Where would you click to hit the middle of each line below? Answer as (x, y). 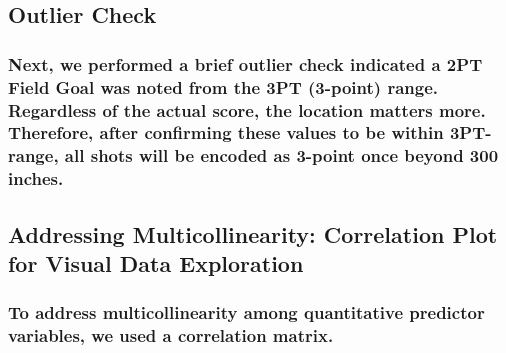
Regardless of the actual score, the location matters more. (247, 109)
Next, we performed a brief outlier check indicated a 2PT (245, 63)
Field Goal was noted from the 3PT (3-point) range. (223, 86)
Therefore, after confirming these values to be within (226, 132)
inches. (36, 178)
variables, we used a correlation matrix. (171, 335)
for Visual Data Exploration (156, 263)
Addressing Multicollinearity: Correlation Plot (253, 233)
